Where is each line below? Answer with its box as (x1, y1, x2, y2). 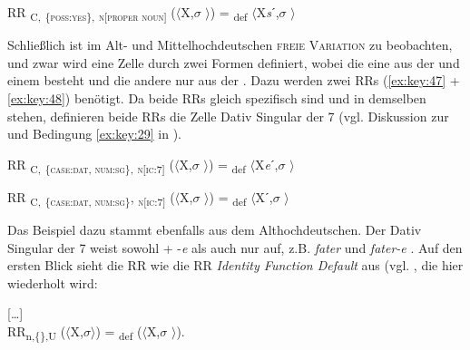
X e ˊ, (254, 154, 279, 173)
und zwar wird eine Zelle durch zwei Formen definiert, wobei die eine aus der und (7, 53, 460, 72)
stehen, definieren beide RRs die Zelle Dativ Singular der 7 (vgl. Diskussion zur (7, 106, 449, 125)
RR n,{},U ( (7, 321, 66, 343)
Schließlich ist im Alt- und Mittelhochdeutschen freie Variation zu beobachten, (7, 35, 453, 54)
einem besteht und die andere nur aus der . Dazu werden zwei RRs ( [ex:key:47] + (7, 71, 460, 90)
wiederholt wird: (7, 273, 98, 292)
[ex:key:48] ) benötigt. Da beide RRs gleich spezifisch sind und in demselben (7, 88, 426, 107)
